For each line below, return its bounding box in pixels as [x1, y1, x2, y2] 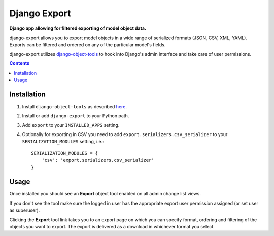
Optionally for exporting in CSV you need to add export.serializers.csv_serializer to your [22, 131, 228, 137]
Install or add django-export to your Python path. [22, 113, 129, 119]
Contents [9, 60, 30, 66]
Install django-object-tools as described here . [22, 103, 127, 109]
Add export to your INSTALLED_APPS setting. [22, 122, 120, 128]
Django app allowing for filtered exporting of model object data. [9, 25, 147, 31]
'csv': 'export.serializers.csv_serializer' [41, 157, 154, 163]
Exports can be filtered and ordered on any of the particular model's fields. [9, 42, 166, 48]
